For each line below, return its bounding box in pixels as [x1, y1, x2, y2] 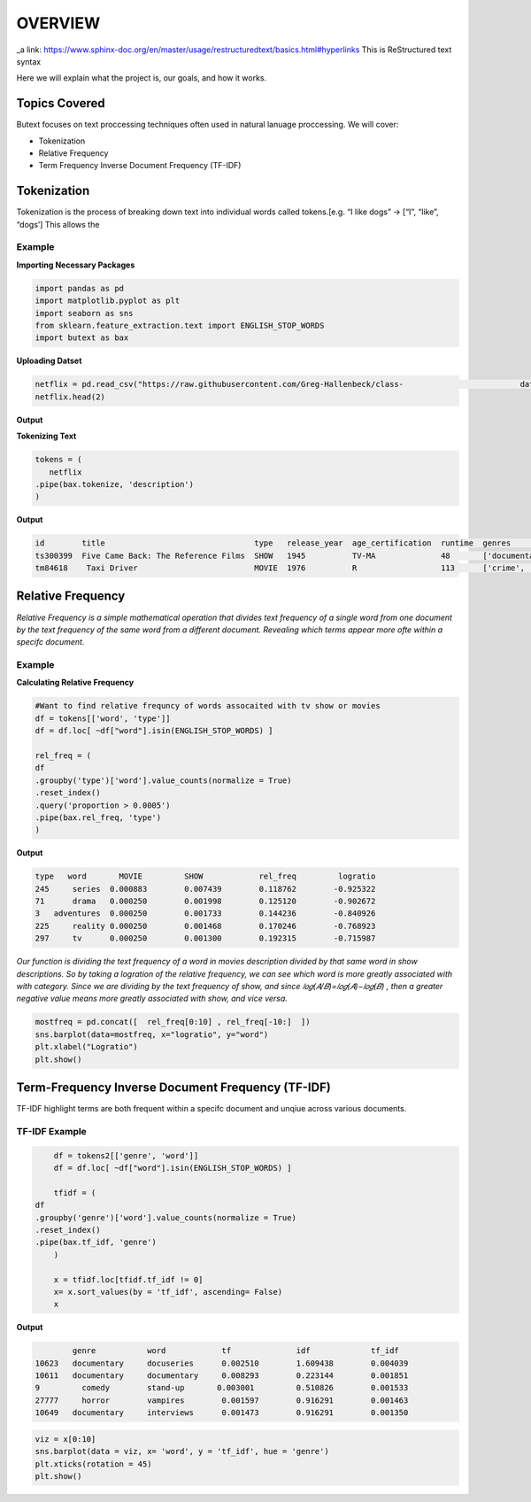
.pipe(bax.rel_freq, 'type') [35, 812, 162, 823]
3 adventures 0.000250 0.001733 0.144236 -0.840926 [35, 909, 376, 918]
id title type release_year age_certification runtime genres [35, 538, 512, 548]
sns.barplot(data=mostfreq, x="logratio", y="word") [35, 1029, 269, 1040]
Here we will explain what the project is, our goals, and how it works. [16, 73, 267, 83]
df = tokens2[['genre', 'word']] [53, 1150, 199, 1160]
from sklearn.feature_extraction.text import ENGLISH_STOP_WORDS [35, 321, 325, 330]
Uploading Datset [16, 355, 82, 367]
